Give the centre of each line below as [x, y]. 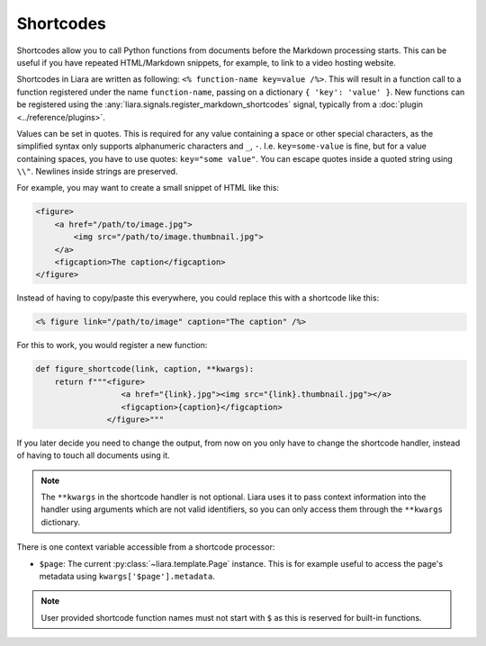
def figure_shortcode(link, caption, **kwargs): [145, 369]
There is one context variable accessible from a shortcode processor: [146, 547]
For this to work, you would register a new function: [112, 345]
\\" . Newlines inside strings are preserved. [97, 172]
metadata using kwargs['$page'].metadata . [127, 576]
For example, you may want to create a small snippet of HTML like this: [148, 188]
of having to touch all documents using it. [93, 455]
